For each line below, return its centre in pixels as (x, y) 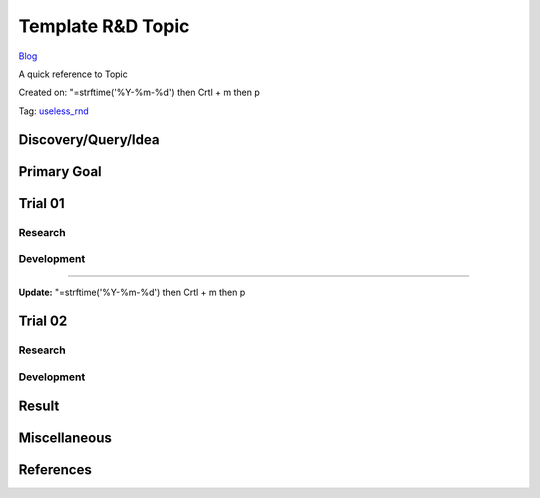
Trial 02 (43, 321)
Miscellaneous (65, 438)
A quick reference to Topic (73, 74)
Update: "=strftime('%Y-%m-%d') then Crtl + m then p (132, 292)
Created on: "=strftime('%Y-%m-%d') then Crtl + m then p (139, 92)
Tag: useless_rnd (53, 111)
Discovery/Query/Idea (89, 139)
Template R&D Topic (104, 26)
